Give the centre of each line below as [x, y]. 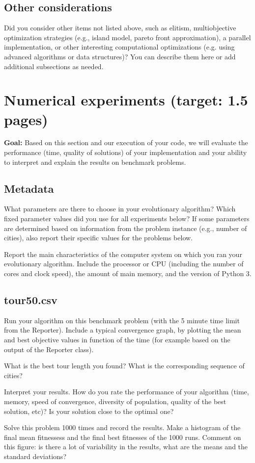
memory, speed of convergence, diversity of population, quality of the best [115, 401]
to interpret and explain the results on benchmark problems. [95, 162]
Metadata [29, 188]
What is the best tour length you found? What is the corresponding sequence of [124, 366]
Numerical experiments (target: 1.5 [126, 100]
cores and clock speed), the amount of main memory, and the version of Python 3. [128, 273]
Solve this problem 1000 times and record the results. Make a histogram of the [122, 427]
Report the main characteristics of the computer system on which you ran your [123, 254]
